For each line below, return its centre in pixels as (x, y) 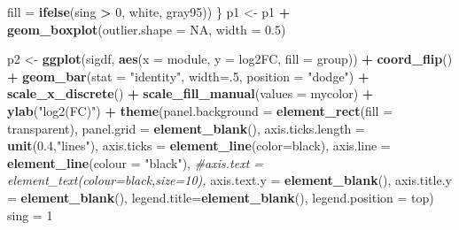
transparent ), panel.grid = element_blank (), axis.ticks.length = (186, 128)
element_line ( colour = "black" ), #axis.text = (136, 162)
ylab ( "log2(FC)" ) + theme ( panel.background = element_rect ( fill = (200, 110)
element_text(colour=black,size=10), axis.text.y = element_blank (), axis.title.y (229, 180)
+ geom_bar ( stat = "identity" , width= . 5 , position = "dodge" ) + (188, 76)
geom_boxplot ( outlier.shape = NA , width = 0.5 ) (147, 29)
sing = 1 (30, 215)
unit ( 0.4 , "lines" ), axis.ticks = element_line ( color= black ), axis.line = (199, 146)
